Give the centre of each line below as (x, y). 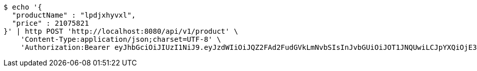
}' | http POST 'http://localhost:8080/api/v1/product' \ (121, 31)
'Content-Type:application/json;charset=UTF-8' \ (121, 39)
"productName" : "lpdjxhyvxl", (74, 15)
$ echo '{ (23, 7)
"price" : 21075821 (50, 23)
